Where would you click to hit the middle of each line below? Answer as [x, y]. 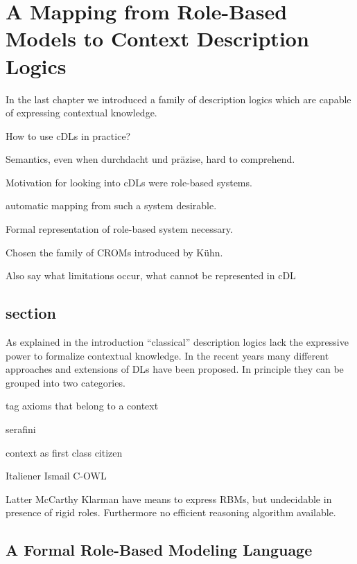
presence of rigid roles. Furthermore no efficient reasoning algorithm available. [171, 512]
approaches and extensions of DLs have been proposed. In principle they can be [175, 369]
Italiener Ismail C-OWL [56, 476]
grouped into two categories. [66, 382]
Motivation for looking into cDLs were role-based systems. [129, 182]
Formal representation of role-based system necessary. [119, 229]
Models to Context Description [157, 38]
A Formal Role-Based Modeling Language [159, 550]
